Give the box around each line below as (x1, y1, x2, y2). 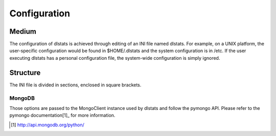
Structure (9, 68, 41, 77)
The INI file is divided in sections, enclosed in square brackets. (9, 82, 142, 88)
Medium (9, 27, 37, 36)
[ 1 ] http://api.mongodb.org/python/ (11, 122, 84, 128)
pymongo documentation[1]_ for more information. (9, 112, 116, 119)
